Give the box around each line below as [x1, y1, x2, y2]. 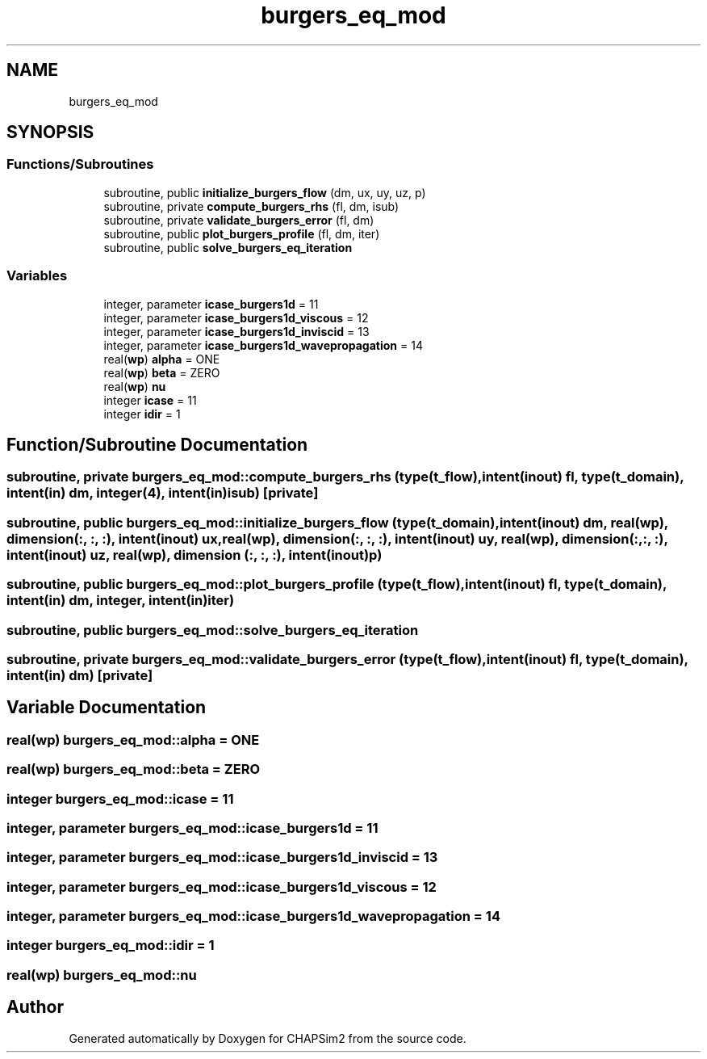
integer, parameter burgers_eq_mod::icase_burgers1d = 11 [6, 819, 379, 836]
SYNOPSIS [6, 122, 94, 143]
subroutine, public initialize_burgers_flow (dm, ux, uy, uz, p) [103, 185, 426, 200]
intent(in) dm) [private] [6, 666, 153, 683]
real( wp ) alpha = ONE [103, 351, 220, 366]
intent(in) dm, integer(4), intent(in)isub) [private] [6, 485, 319, 502]
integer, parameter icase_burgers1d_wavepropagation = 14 [103, 338, 423, 352]
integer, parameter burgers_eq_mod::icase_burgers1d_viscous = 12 [6, 878, 437, 895]
